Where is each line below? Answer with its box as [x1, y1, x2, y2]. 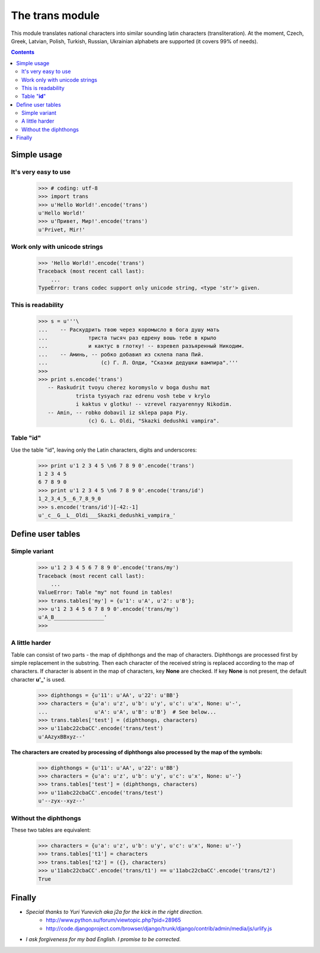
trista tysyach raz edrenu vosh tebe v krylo [75, 392, 210, 399]
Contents [11, 49, 35, 56]
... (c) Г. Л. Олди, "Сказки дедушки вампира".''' [38, 359, 239, 366]
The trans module [11, 9, 100, 22]
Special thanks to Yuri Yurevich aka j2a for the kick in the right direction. [25, 909, 203, 915]
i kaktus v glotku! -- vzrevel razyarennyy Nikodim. [75, 401, 232, 408]
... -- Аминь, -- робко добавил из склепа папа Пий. [38, 351, 204, 358]
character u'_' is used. [11, 676, 66, 683]
